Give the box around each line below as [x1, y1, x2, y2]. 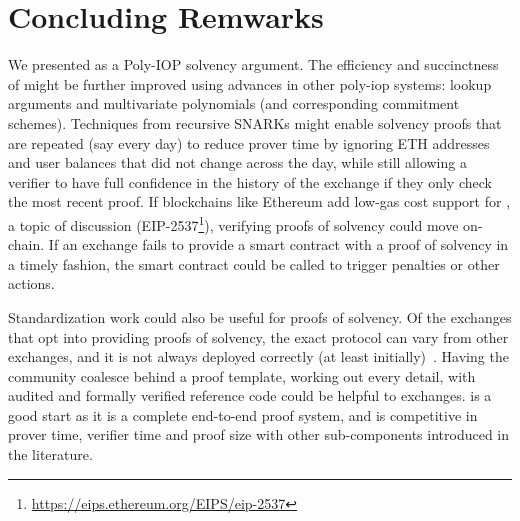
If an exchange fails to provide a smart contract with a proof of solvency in [48, 234, 509, 255]
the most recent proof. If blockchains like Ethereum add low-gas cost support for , [8, 191, 511, 212]
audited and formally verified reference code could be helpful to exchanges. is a [8, 385, 492, 406]
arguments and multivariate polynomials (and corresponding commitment [8, 93, 460, 114]
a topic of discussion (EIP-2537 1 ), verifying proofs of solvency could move [8, 211, 459, 235]
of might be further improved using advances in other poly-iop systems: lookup [8, 73, 492, 94]
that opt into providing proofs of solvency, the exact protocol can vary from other [8, 326, 509, 347]
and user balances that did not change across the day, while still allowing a [8, 152, 467, 173]
